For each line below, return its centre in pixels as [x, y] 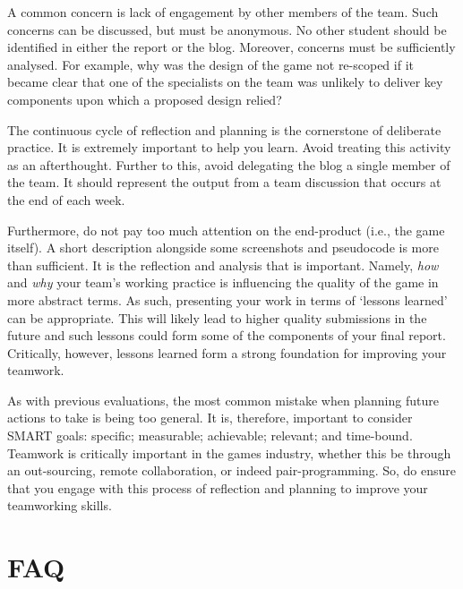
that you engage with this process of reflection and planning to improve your [218, 487]
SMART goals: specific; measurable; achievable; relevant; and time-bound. [210, 435]
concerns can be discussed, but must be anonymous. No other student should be [227, 29]
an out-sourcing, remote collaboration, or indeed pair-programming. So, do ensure [232, 470]
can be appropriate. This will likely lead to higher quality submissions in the [217, 317]
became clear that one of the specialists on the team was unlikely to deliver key [225, 82]
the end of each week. [66, 199]
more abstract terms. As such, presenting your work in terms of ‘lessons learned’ [227, 299]
